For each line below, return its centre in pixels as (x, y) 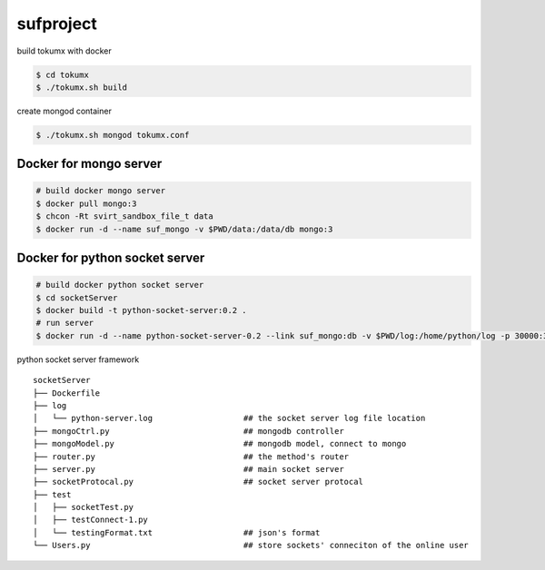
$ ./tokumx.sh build (81, 87)
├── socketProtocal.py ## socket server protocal (198, 482)
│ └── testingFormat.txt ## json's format (177, 532)
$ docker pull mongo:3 (86, 203)
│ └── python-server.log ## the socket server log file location (229, 418)
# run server (65, 323)
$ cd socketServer (77, 298)
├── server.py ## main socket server (188, 469)
